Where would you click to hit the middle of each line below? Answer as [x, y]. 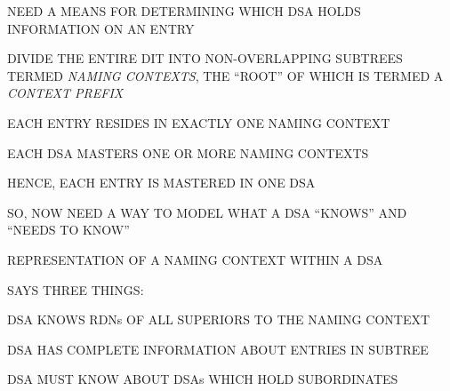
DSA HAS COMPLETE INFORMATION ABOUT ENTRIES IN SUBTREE [218, 349]
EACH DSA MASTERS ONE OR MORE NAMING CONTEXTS [188, 152]
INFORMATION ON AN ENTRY [101, 28]
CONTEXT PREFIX [65, 93]
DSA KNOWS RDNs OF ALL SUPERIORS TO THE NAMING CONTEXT [219, 319]
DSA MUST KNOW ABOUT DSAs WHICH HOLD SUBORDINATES [203, 379]
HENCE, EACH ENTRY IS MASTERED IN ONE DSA [161, 183]
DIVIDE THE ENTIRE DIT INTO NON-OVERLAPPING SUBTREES [205, 58]
